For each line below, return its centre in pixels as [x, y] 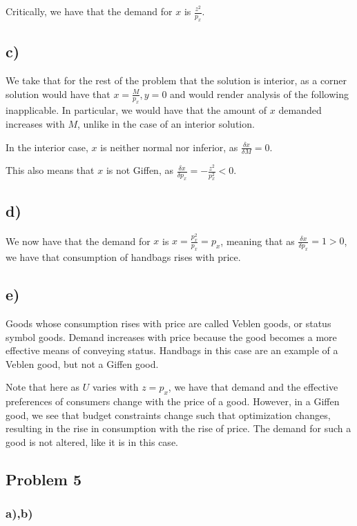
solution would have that [58, 94]
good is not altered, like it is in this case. [92, 442]
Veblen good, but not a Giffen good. [82, 363]
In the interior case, [47, 147]
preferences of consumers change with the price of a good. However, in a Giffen [173, 401]
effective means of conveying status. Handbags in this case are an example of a [172, 350]
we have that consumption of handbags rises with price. [123, 257]
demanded [300, 110]
